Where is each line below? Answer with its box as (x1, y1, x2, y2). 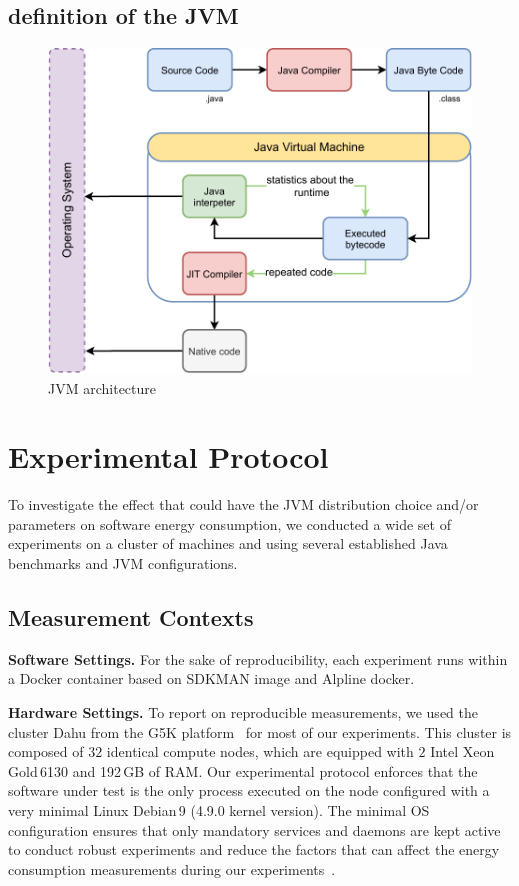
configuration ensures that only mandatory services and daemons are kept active (8, 819, 501, 840)
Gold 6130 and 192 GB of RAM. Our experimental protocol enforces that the (8, 760, 478, 781)
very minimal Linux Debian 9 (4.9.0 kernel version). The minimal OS (8, 799, 430, 820)
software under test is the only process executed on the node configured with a (8, 780, 490, 801)
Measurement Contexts (8, 602, 254, 632)
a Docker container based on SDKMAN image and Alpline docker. (8, 668, 415, 689)
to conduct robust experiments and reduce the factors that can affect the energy (8, 839, 500, 860)
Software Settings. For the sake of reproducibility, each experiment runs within (8, 648, 508, 669)
